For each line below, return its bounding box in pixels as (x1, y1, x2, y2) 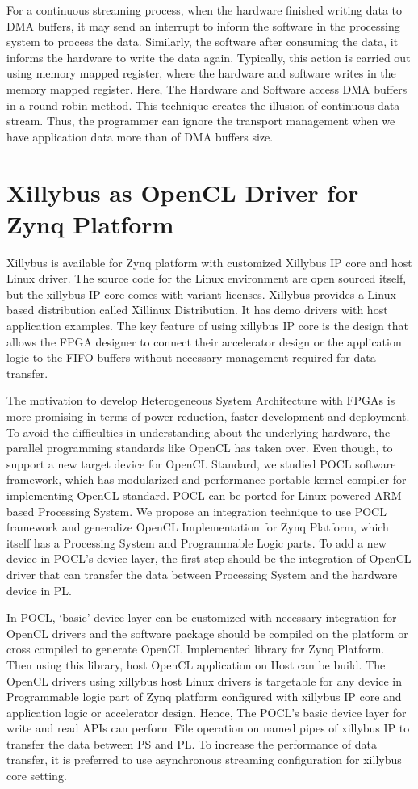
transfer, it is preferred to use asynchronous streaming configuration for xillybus (6, 751, 402, 768)
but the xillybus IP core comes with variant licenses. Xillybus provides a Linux (6, 285, 396, 302)
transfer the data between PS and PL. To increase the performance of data (6, 735, 378, 752)
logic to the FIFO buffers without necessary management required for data (6, 349, 376, 366)
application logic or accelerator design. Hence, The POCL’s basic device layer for (6, 703, 407, 720)
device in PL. (6, 581, 72, 598)
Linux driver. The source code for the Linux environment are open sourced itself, (6, 270, 407, 287)
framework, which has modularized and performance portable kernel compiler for (6, 471, 407, 488)
